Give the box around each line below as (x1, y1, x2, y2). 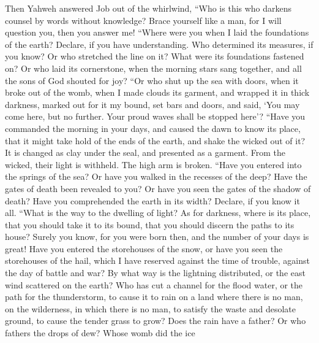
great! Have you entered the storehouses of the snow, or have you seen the (5, 242, 283, 255)
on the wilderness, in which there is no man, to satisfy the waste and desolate (5, 302, 296, 315)
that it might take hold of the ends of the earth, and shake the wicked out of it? (5, 134, 306, 147)
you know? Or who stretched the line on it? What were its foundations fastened (5, 50, 304, 63)
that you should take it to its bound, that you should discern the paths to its (5, 218, 295, 231)
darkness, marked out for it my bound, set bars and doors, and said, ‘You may (5, 98, 300, 110)
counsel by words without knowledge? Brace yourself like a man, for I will (5, 13, 282, 26)
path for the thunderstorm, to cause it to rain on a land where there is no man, (5, 290, 303, 303)
